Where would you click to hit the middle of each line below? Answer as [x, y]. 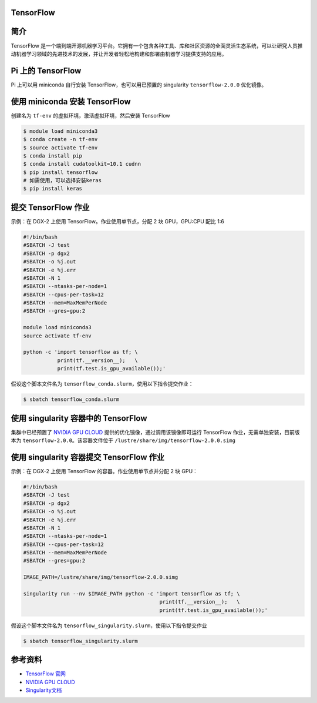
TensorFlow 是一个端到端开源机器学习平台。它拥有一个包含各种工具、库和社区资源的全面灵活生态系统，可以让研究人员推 [157, 46]
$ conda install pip [53, 155]
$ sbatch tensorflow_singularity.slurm [80, 641]
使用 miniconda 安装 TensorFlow [71, 101]
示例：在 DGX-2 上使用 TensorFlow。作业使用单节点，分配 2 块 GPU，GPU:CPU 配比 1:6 [117, 221]
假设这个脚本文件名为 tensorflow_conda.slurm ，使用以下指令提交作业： [102, 384]
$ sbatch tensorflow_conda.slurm [71, 399]
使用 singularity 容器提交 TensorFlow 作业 [87, 457]
